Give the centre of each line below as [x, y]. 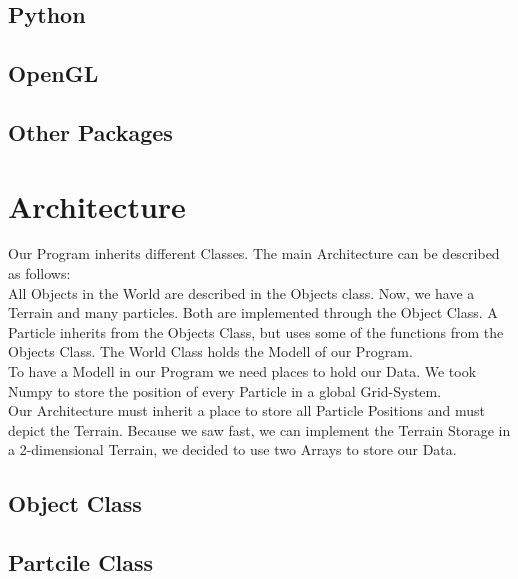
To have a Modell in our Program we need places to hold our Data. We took [242, 371]
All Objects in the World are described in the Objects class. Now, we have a [241, 292]
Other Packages [90, 131]
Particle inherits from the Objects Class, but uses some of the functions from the [256, 331]
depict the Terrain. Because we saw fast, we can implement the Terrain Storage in [259, 429]
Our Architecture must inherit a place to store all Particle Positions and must [246, 410]
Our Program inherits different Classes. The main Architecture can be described [254, 253]
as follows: [39, 273]
